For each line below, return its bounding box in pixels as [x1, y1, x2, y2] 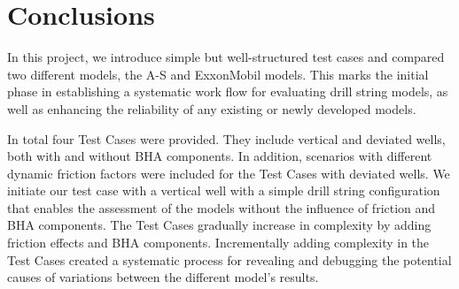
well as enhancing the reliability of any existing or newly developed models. [7, 99, 416, 118]
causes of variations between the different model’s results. [7, 268, 319, 286]
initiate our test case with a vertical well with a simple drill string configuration [7, 181, 440, 200]
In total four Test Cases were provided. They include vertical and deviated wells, [7, 129, 446, 148]
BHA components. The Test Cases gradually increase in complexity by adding [7, 216, 432, 234]
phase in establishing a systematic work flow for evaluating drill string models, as [7, 82, 448, 101]
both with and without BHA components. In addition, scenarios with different [7, 147, 432, 165]
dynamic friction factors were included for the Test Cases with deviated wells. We [7, 164, 450, 182]
